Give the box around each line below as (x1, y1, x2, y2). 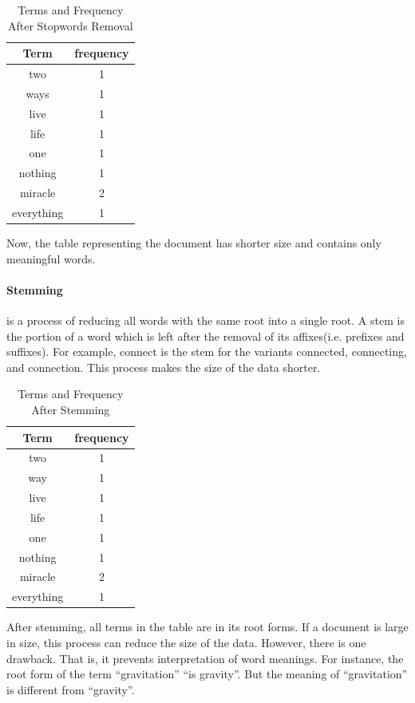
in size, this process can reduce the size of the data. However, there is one (6, 634, 366, 651)
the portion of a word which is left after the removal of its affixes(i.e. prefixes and (6, 327, 405, 344)
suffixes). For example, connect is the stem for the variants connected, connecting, (6, 343, 407, 360)
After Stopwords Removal (7, 17, 133, 34)
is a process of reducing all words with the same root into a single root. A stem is (6, 312, 405, 329)
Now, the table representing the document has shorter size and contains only (6, 235, 381, 251)
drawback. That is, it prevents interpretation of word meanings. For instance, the (6, 650, 404, 666)
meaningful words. (6, 250, 96, 267)
